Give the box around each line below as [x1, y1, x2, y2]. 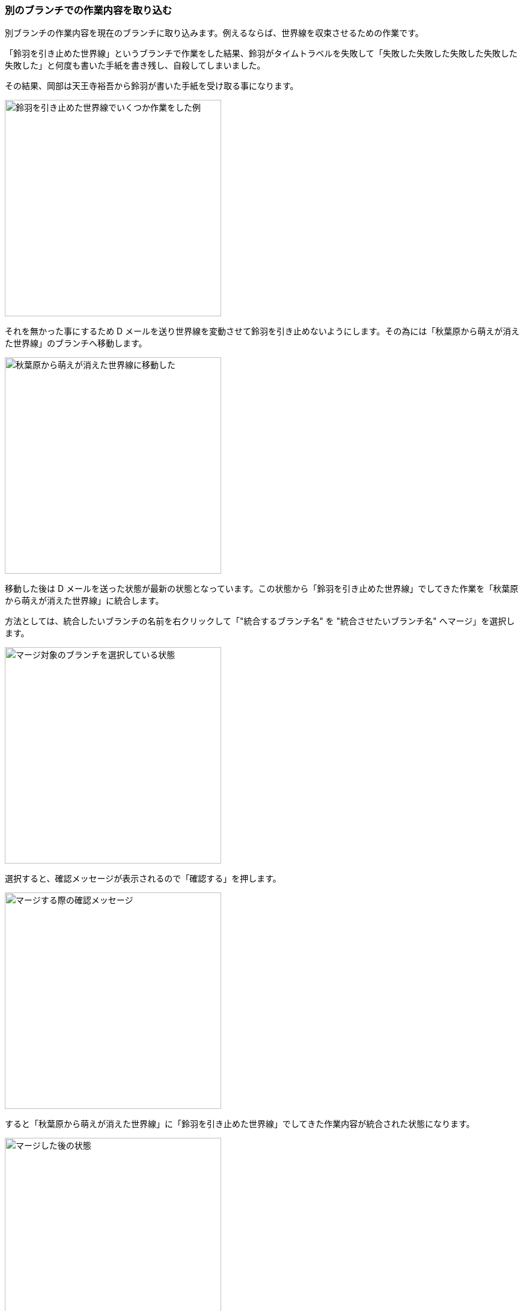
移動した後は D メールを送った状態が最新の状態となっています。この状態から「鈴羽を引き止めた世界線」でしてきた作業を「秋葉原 [5, 583, 519, 594]
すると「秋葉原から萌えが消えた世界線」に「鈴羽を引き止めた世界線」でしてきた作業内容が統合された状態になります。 [5, 1119, 475, 1129]
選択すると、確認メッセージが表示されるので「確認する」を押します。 [5, 873, 281, 884]
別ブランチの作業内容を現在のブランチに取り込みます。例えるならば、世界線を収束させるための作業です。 [5, 28, 424, 38]
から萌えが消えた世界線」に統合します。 [5, 595, 164, 606]
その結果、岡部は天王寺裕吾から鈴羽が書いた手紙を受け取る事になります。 [5, 81, 299, 91]
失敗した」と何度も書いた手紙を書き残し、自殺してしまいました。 [5, 60, 266, 71]
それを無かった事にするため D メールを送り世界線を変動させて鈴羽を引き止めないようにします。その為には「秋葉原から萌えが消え [5, 326, 520, 337]
